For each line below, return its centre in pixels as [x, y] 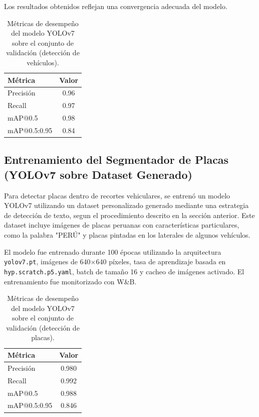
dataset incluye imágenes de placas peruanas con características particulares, [122, 225]
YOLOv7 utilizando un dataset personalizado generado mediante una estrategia [126, 205]
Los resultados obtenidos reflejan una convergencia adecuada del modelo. [116, 6]
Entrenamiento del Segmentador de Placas [116, 160]
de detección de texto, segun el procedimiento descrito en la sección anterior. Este [129, 215]
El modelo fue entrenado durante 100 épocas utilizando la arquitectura [113, 251]
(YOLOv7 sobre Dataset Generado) [98, 174]
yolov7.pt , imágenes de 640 [47, 262]
